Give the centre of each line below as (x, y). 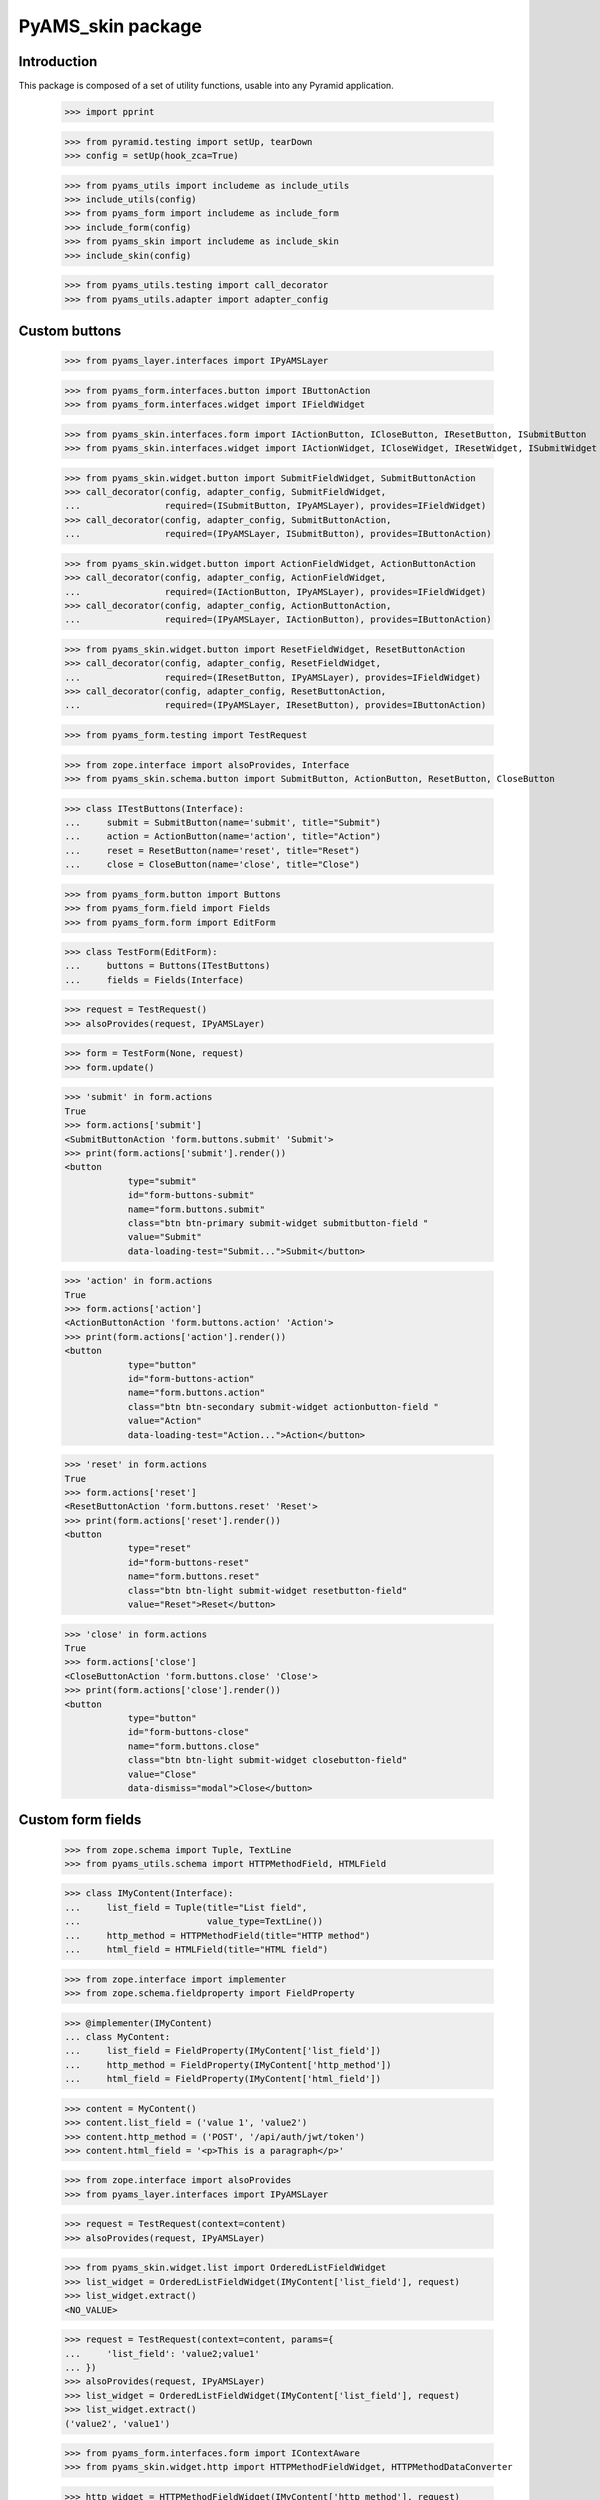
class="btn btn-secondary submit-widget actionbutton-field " (283, 1406)
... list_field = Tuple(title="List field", (186, 1907)
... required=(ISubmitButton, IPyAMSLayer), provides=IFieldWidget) (275, 506)
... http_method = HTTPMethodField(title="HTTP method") (217, 1935)
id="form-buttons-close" (188, 1732)
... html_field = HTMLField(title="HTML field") (196, 1949)
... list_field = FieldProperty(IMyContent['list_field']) (223, 2051)
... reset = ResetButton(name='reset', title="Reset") (212, 850)
